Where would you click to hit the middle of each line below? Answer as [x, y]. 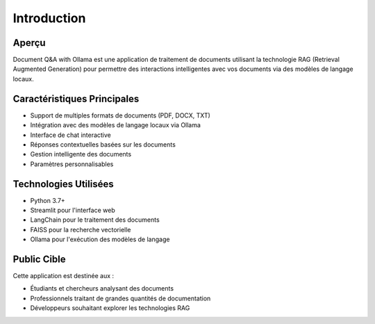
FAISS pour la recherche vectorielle [81, 229]
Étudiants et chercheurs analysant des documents [102, 289]
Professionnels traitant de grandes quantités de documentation [120, 298]
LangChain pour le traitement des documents [95, 220]
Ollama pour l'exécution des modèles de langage [100, 239]
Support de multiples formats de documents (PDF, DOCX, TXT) [120, 115]
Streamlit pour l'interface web [73, 210]
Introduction [49, 18]
